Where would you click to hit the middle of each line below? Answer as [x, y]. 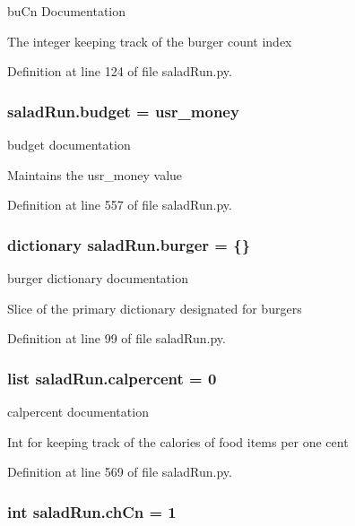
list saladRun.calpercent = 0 [112, 378]
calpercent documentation [78, 411]
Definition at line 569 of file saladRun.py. [120, 472]
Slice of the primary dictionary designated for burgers [155, 308]
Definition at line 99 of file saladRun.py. [117, 338]
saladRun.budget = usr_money [123, 111]
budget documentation [69, 144]
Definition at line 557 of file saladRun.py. [120, 205]
